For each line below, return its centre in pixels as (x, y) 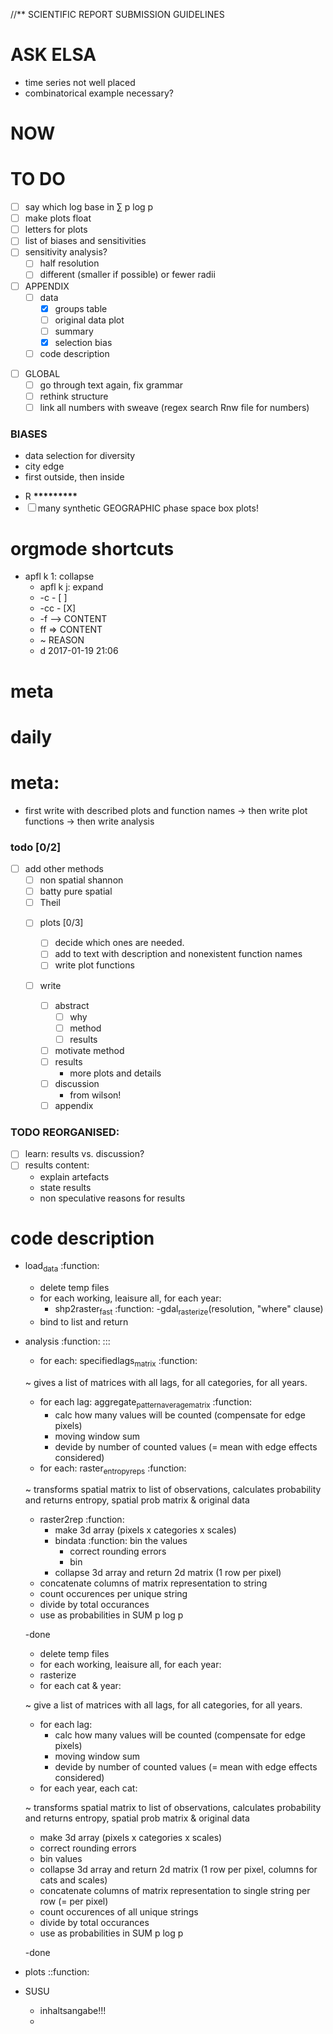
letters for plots (56, 230)
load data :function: (62, 1267)
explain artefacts (74, 1176)
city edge (44, 466)
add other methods (64, 869)
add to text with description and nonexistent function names (178, 954)
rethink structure (74, 396)
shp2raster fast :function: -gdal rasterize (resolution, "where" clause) (189, 1310)
